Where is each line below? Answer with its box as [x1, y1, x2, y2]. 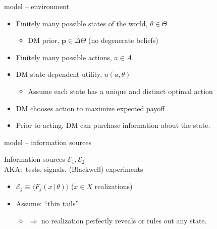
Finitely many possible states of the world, [16, 18, 148, 28]
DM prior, [28, 35, 60, 45]
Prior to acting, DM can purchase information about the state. [16, 120, 210, 130]
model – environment [4, 1, 70, 11]
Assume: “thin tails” [16, 198, 79, 208]
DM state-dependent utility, [16, 69, 102, 79]
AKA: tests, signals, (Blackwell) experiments [4, 163, 143, 174]
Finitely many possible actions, [16, 52, 112, 62]
